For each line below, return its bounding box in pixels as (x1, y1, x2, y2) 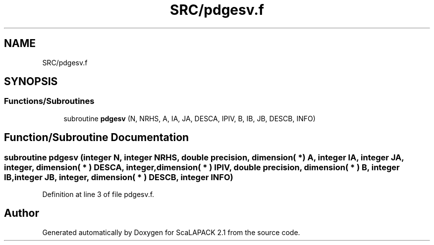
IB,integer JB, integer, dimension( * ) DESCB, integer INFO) (4, 172, 233, 182)
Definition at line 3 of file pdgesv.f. (42, 190, 155, 199)
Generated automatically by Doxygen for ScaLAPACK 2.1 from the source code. (42, 228, 300, 237)
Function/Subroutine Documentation (4, 131, 189, 144)
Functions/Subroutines (4, 96, 95, 106)
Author (4, 207, 39, 220)
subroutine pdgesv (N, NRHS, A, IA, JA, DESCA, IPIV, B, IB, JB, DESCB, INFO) (63, 114, 316, 123)
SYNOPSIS (4, 75, 58, 88)
